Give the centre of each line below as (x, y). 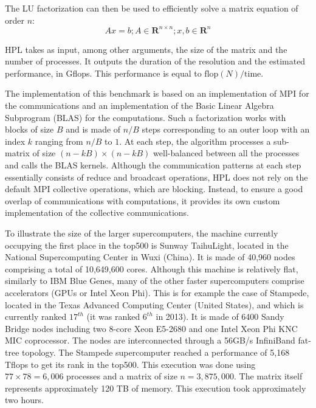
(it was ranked (113, 316)
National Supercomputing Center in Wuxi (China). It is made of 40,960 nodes (150, 257)
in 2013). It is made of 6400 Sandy (220, 316)
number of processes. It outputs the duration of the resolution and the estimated (155, 61)
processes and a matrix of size (122, 376)
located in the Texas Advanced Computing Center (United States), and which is (154, 304)
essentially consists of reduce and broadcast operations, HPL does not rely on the (156, 177)
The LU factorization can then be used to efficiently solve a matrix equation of (152, 8)
